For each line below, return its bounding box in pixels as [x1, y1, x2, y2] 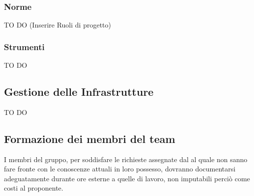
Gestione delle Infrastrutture [4, 84, 154, 99]
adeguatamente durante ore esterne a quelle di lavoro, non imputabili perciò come [4, 173, 250, 183]
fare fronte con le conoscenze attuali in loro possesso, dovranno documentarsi [4, 164, 236, 174]
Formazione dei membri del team [4, 131, 175, 146]
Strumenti [4, 40, 45, 53]
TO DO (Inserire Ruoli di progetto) [4, 20, 111, 30]
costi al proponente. [4, 183, 63, 193]
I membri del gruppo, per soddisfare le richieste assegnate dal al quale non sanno [4, 154, 248, 164]
